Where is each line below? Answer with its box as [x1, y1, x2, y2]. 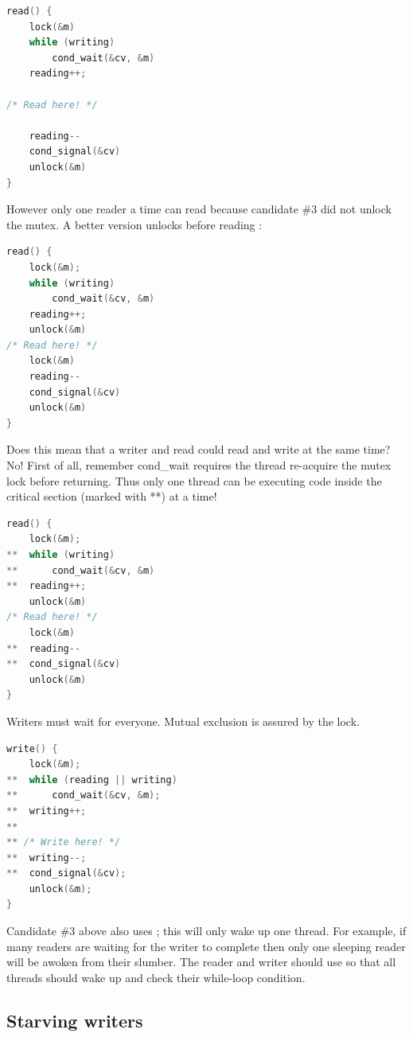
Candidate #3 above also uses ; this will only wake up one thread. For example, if [6, 922, 407, 939]
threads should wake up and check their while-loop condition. [6, 969, 306, 985]
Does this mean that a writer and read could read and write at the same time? [6, 441, 391, 458]
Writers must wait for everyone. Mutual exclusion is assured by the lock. [6, 712, 360, 729]
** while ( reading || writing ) [6, 774, 177, 786]
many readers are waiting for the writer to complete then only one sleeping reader [6, 938, 406, 954]
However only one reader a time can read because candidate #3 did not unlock [6, 201, 392, 217]
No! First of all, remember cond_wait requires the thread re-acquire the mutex [6, 457, 392, 474]
